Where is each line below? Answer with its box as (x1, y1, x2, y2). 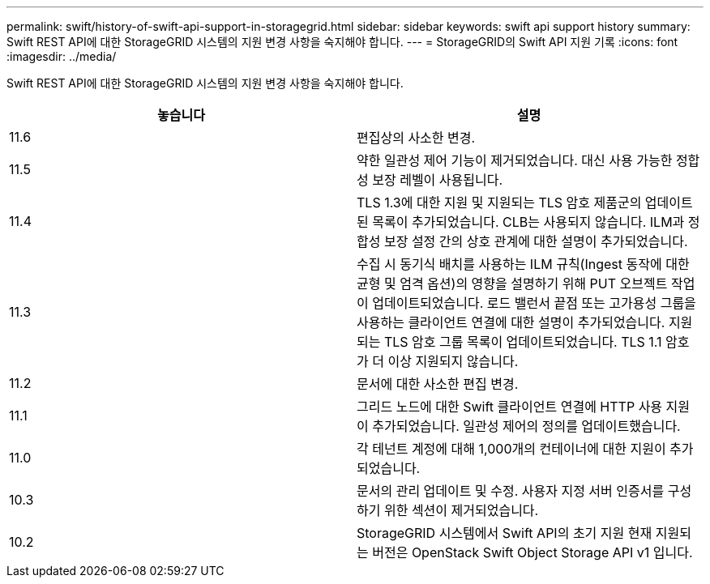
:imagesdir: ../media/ (6, 49, 117, 63)
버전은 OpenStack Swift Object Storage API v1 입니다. (372, 544, 693, 561)
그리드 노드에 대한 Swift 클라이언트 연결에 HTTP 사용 (357, 399, 663, 415)
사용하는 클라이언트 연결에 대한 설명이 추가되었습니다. (357, 314, 665, 330)
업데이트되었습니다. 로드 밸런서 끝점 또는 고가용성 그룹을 (372, 295, 696, 311)
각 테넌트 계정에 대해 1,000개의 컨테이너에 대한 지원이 (357, 441, 666, 457)
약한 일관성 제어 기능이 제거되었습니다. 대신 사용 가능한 (357, 152, 673, 168)
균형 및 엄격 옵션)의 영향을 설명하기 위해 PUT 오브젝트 (357, 275, 668, 292)
